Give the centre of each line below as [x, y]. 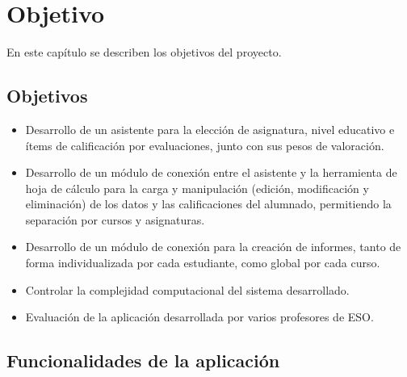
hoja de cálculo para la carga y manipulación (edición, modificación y [197, 188]
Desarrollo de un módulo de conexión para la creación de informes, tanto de [213, 247]
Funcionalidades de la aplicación [143, 360]
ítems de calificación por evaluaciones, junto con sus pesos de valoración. [205, 145]
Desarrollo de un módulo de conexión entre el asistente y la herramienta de [211, 172]
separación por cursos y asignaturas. [115, 219]
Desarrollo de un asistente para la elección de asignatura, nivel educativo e [210, 129]
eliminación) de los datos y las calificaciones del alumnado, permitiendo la [208, 204]
